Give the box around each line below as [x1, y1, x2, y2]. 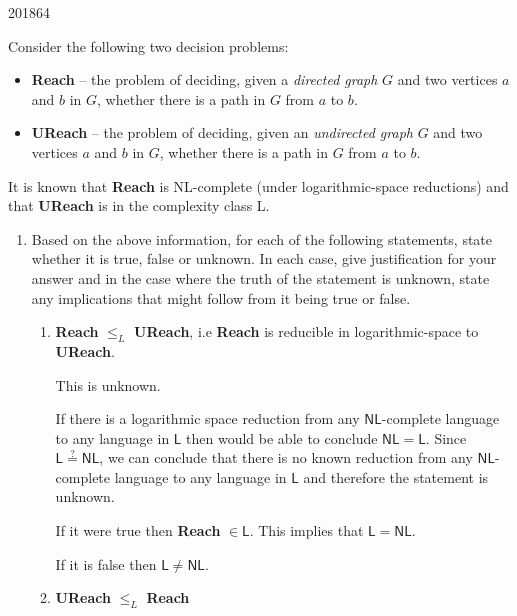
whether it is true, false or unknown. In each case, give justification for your [31, 248, 497, 269]
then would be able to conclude [186, 427, 378, 448]
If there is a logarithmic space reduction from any [55, 408, 360, 429]
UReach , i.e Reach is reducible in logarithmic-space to [134, 321, 479, 342]
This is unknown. [55, 374, 161, 395]
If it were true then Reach [55, 520, 221, 541]
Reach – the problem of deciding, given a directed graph [31, 69, 378, 90]
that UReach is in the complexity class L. [8, 195, 270, 216]
